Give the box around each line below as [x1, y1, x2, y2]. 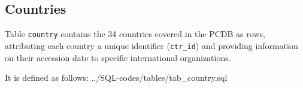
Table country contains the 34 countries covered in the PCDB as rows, [5, 28, 265, 40]
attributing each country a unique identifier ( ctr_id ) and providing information [5, 39, 298, 51]
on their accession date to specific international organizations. [5, 51, 231, 63]
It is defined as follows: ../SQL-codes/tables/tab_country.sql [5, 71, 228, 84]
